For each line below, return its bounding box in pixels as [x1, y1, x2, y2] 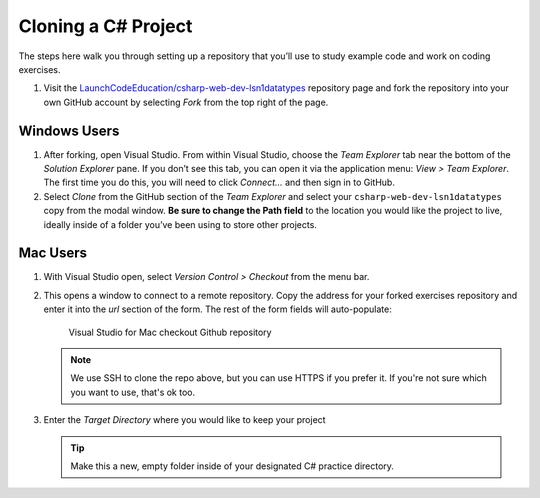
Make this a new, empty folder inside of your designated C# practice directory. [70, 460, 395, 472]
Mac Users [18, 245, 88, 262]
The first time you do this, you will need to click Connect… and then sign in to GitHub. [43, 176, 395, 189]
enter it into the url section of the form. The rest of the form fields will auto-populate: [43, 303, 392, 315]
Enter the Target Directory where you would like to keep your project [43, 414, 326, 426]
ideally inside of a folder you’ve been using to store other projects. [43, 218, 317, 230]
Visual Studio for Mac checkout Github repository [68, 326, 272, 338]
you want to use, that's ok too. [70, 386, 195, 398]
